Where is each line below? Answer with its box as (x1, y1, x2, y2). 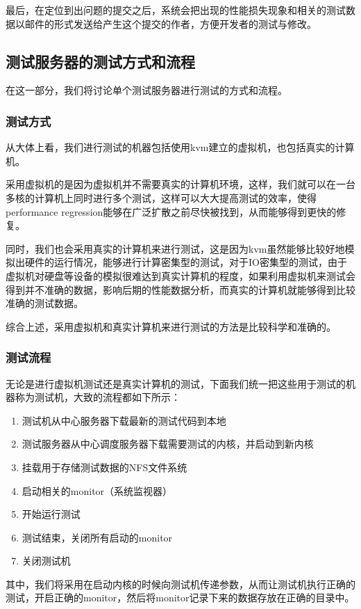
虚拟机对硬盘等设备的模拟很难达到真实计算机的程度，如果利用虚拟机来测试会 (6, 268, 355, 283)
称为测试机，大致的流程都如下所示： (15, 390, 180, 404)
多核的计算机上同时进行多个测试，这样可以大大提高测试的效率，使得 (6, 190, 317, 205)
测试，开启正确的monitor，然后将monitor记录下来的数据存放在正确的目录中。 (6, 590, 355, 605)
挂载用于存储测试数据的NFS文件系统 (22, 459, 187, 474)
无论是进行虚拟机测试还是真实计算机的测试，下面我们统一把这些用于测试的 (6, 376, 346, 390)
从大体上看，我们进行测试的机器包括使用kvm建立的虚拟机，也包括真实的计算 (6, 140, 355, 155)
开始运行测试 (22, 507, 81, 521)
